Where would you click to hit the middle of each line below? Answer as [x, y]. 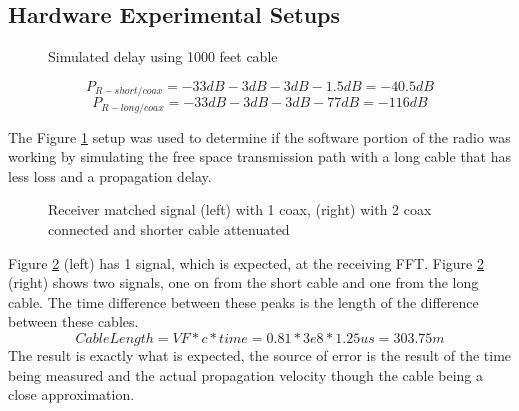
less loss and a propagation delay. [110, 175]
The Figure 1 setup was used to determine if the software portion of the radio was [259, 136]
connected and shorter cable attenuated [169, 229]
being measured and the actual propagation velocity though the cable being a [246, 374]
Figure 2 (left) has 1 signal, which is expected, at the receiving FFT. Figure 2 [246, 262]
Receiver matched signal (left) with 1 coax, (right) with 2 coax [240, 209]
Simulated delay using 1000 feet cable [163, 56]
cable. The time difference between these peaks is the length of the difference [243, 301]
